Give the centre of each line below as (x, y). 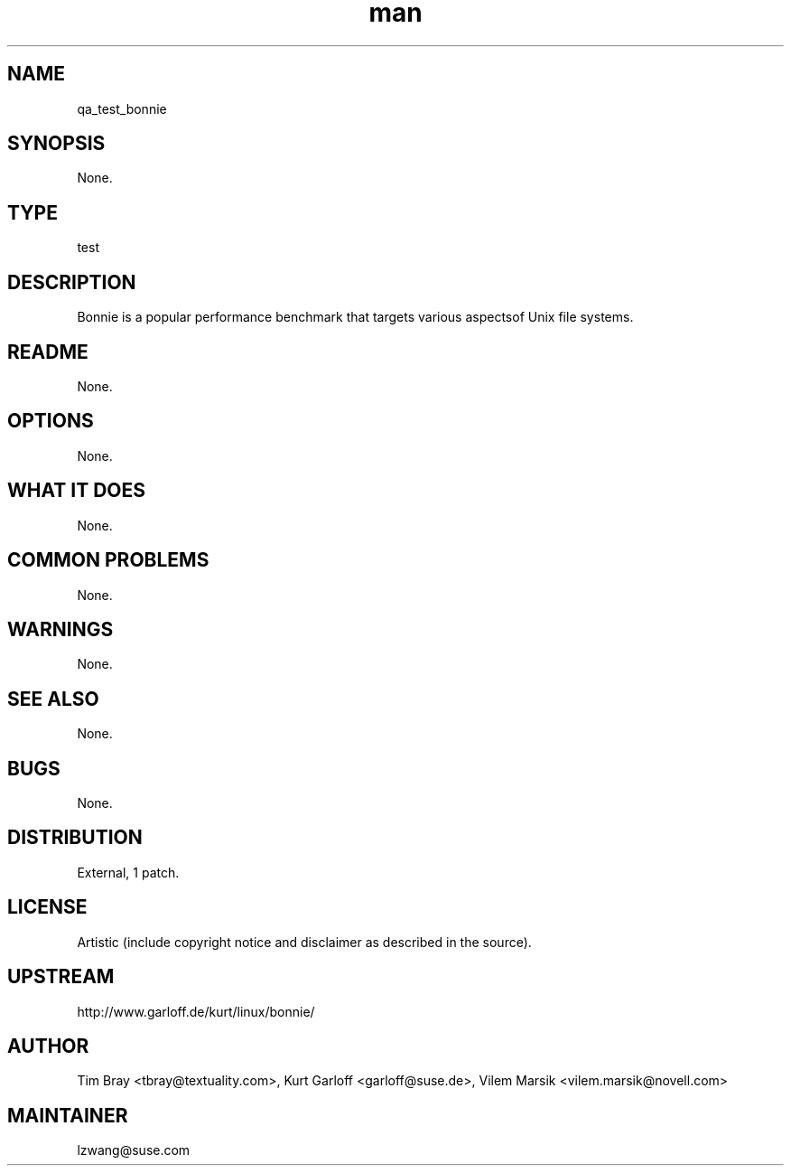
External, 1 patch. (128, 872)
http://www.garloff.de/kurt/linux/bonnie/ (196, 1011)
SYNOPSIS (56, 144)
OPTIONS (51, 421)
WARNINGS (60, 629)
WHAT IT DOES (77, 491)
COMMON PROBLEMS (108, 560)
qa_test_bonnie (122, 108)
